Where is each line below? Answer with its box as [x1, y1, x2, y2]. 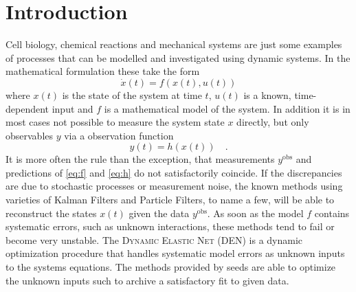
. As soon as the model [207, 205, 304, 220]
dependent [5, 101, 49, 115]
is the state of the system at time [62, 87, 202, 102]
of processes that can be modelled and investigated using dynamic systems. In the [5, 50, 351, 65]
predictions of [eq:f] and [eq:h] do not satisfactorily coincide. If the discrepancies [5, 165, 342, 179]
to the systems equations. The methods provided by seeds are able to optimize [5, 260, 336, 274]
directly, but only [236, 115, 309, 129]
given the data [129, 205, 190, 220]
